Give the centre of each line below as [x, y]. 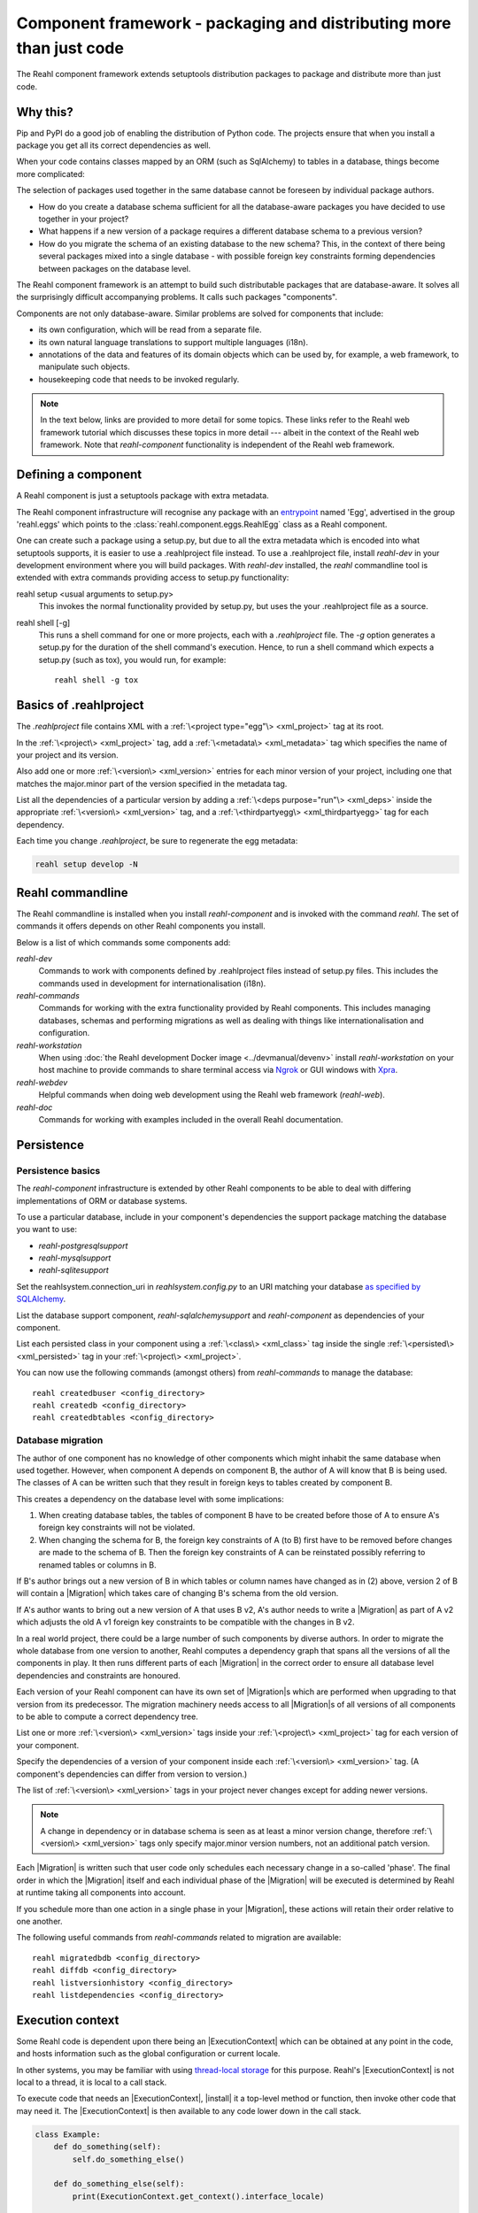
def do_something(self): [108, 2147]
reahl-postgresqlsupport [83, 1245]
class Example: [68, 2134]
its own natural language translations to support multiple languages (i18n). [173, 342]
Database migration [60, 1440]
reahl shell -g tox [96, 680]
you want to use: [46, 1230]
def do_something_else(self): [119, 2184]
